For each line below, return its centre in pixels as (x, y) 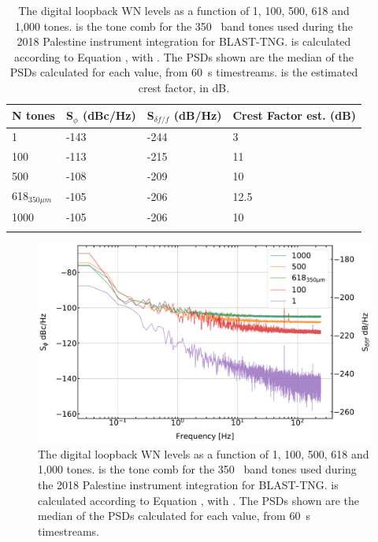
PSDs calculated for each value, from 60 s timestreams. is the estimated (184, 72)
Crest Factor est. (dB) (294, 115)
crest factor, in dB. (184, 87)
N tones (33, 115)
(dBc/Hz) (109, 115)
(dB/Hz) (198, 115)
